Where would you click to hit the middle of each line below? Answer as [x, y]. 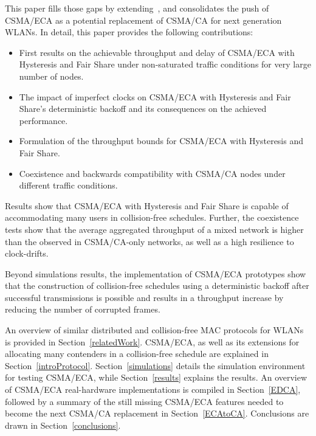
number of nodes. [51, 76]
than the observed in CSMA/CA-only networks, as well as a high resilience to [149, 241]
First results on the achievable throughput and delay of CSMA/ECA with [157, 52]
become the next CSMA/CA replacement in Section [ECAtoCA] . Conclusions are [157, 413]
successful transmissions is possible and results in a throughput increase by [144, 297]
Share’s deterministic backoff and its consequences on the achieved [143, 109]
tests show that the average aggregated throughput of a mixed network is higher [154, 229]
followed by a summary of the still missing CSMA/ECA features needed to [144, 401]
